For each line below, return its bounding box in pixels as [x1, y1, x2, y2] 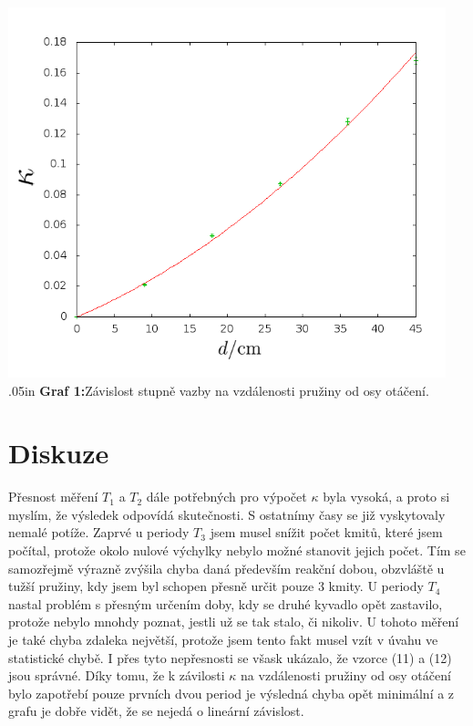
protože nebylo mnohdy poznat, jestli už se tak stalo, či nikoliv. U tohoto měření [8, 612, 459, 631]
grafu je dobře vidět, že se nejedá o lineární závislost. [8, 701, 304, 721]
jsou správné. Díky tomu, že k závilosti [8, 666, 225, 685]
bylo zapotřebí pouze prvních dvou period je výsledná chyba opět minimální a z [8, 683, 455, 702]
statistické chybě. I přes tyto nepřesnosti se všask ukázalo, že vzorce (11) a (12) [8, 648, 452, 667]
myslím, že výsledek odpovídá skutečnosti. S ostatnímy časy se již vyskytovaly [8, 504, 446, 524]
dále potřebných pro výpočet [146, 487, 307, 506]
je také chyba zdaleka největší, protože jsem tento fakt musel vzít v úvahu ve [8, 630, 438, 649]
